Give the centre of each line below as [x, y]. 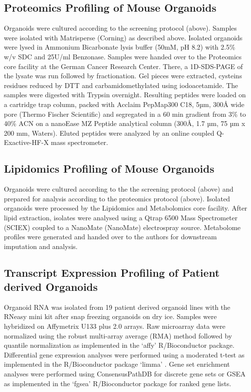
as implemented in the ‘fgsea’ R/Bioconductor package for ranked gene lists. [118, 383]
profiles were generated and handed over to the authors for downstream [110, 237]
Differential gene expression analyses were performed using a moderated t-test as [124, 354]
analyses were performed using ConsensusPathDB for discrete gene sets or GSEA [125, 374]
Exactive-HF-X [27, 142]
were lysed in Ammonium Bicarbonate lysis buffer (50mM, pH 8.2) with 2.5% [120, 47]
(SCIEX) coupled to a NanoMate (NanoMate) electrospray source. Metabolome [122, 227]
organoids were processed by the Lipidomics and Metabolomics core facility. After [126, 208]
